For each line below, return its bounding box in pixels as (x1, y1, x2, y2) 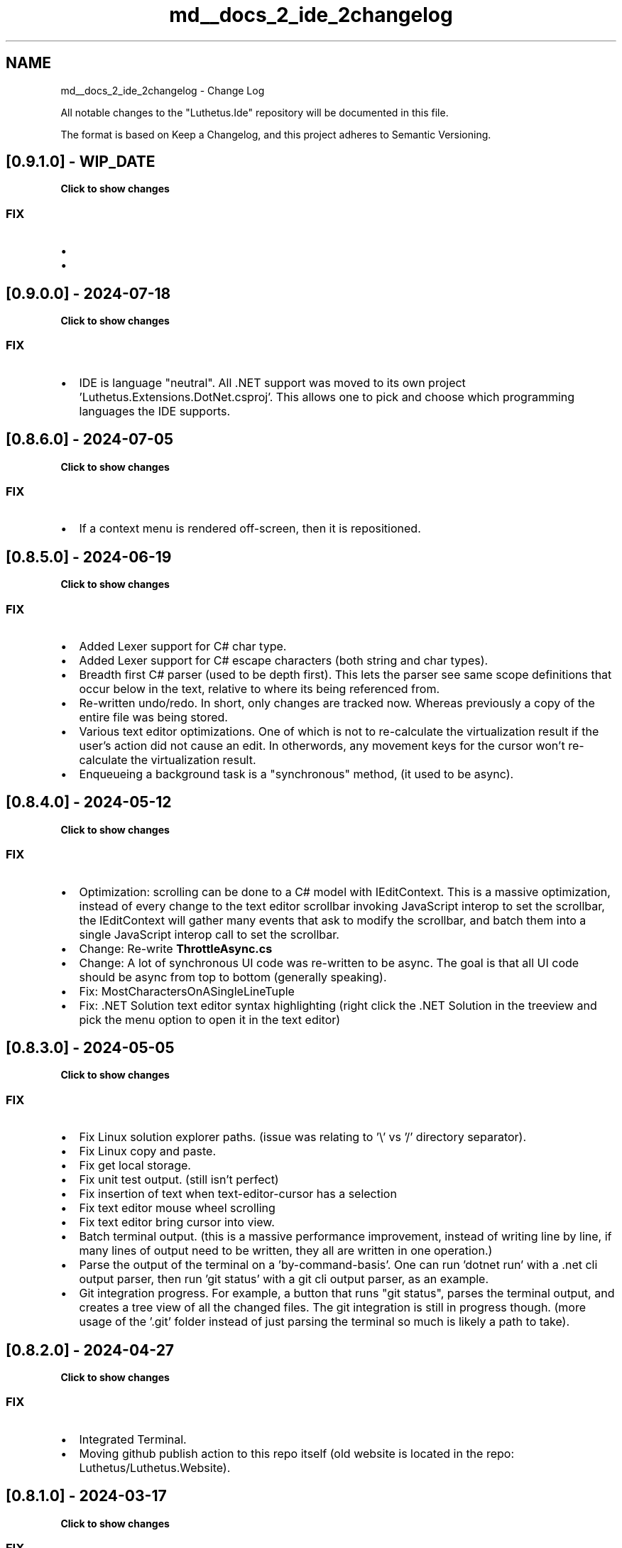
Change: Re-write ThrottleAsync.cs (79, 941, 273, 956)
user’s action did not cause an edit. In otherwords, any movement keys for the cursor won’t (79, 738, 565, 753)
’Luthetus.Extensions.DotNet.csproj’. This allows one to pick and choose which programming (79, 389, 575, 404)
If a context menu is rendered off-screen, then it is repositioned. (79, 521, 421, 536)
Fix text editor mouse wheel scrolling (79, 1201, 275, 1216)
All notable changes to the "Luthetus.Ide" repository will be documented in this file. (60, 106, 449, 119)
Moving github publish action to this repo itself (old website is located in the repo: (79, 1446, 514, 1461)
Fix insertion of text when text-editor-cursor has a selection (79, 1187, 397, 1201)
